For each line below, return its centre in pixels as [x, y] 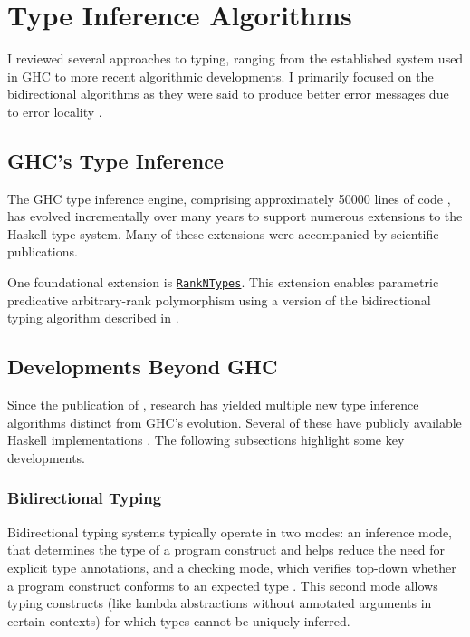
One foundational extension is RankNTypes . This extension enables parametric [223, 282]
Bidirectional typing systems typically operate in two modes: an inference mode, [230, 531]
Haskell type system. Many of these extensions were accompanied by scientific [223, 233]
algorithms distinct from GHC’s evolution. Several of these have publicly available [235, 422]
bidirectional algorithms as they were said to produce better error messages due [228, 94]
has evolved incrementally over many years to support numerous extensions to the [235, 216]
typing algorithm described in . [93, 318]
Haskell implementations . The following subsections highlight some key [206, 440]
